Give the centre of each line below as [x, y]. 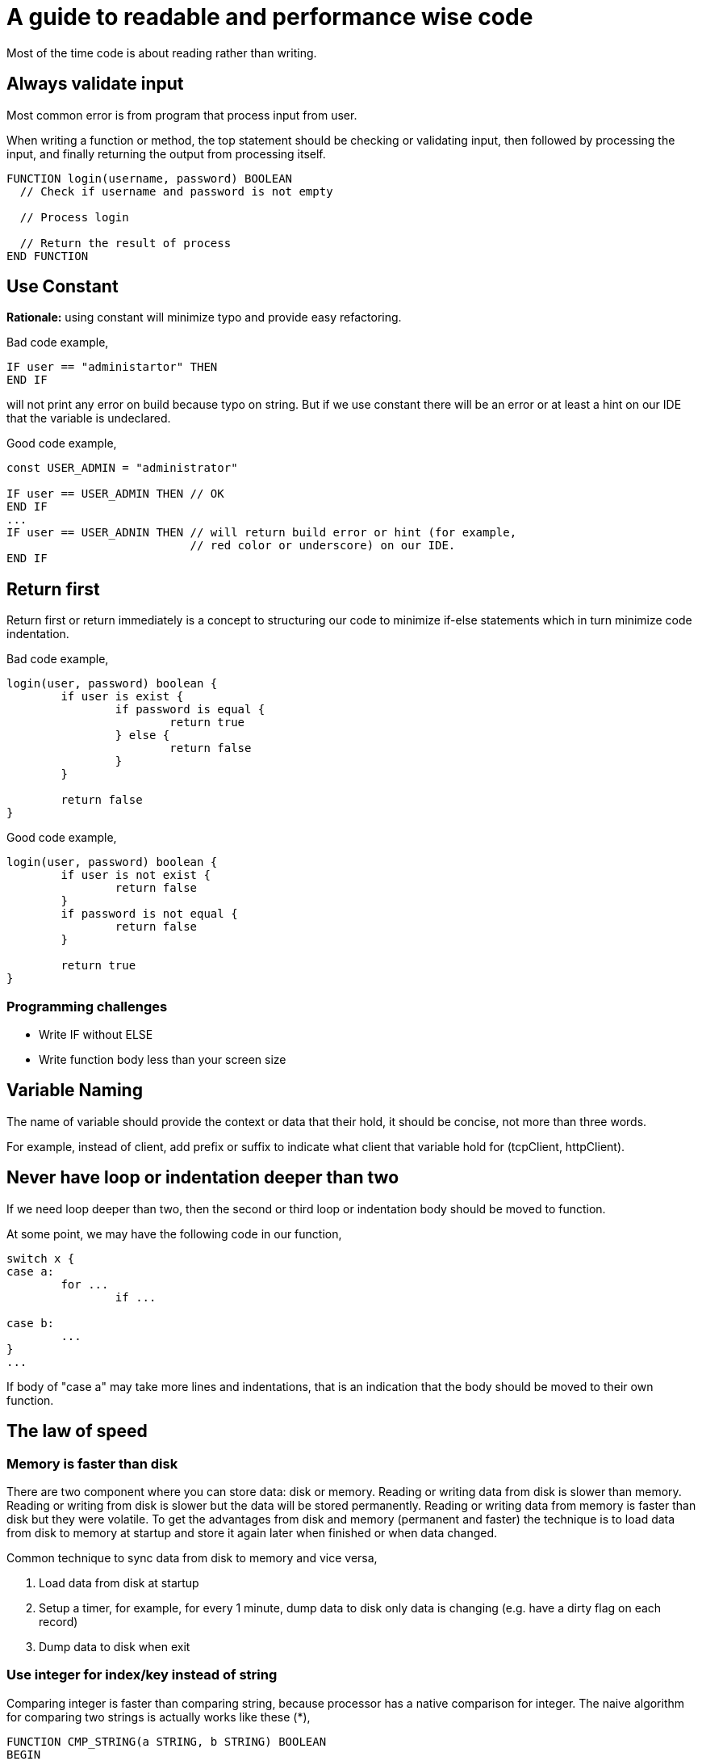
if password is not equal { [149, 914]
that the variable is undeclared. [89, 418]
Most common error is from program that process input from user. [182, 115]
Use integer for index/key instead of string [142, 1675]
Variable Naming [75, 1091]
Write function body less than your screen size [163, 1060]
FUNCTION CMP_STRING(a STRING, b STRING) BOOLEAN [167, 1741]
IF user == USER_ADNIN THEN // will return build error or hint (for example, [262, 533]
